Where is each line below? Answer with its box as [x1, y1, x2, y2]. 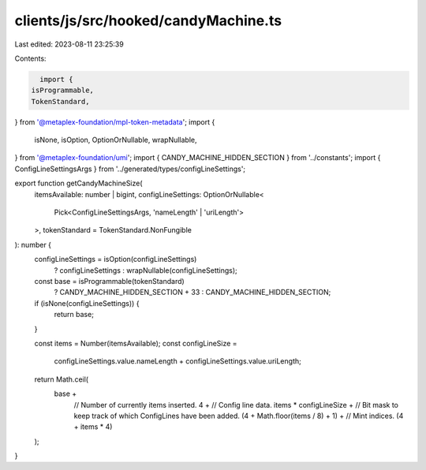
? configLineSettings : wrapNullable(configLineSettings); [54, 265, 238, 275]
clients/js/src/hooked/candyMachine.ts [14, 12, 282, 29]
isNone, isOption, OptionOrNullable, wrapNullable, [34, 135, 197, 145]
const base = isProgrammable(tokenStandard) [34, 276, 185, 285]
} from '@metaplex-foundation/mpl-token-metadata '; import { [14, 117, 215, 126]
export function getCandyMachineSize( [14, 178, 143, 188]
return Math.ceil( [34, 375, 89, 384]
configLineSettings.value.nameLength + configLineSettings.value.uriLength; [54, 356, 301, 366]
